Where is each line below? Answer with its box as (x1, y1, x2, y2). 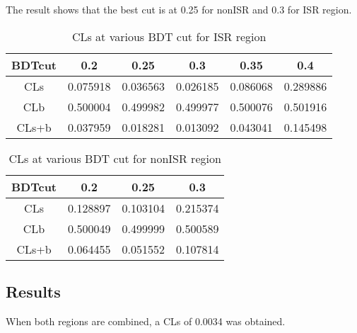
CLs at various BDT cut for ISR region (71, 28, 267, 45)
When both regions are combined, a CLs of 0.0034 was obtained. (6, 313, 286, 328)
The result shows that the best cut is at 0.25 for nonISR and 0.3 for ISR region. (6, 2, 352, 16)
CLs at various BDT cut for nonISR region (8, 149, 221, 166)
